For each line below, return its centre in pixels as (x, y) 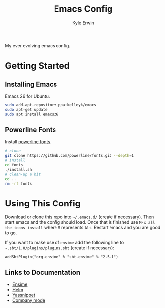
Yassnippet (24, 295)
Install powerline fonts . (28, 142)
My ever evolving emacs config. (38, 45)
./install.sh (19, 169)
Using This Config (43, 203)
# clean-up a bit (23, 174)
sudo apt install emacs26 (32, 114)
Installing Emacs (31, 84)
